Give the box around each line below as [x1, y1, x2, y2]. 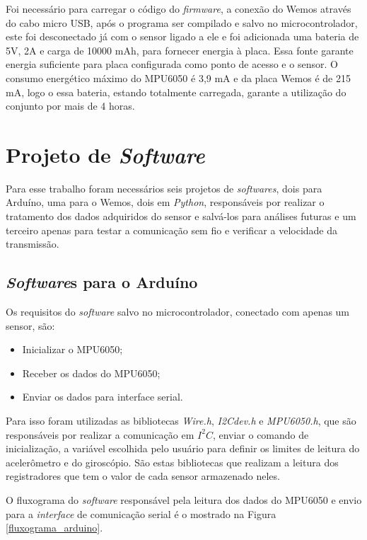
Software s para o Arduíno [6, 271, 198, 293]
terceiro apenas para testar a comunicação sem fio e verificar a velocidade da [6, 222, 338, 237]
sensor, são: [6, 318, 55, 333]
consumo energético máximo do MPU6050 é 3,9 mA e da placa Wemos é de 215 [6, 70, 351, 85]
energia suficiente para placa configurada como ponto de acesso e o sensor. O [6, 57, 338, 71]
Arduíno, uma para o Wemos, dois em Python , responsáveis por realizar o [6, 195, 325, 209]
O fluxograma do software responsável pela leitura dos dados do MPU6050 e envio [6, 492, 362, 507]
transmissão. [6, 236, 59, 251]
